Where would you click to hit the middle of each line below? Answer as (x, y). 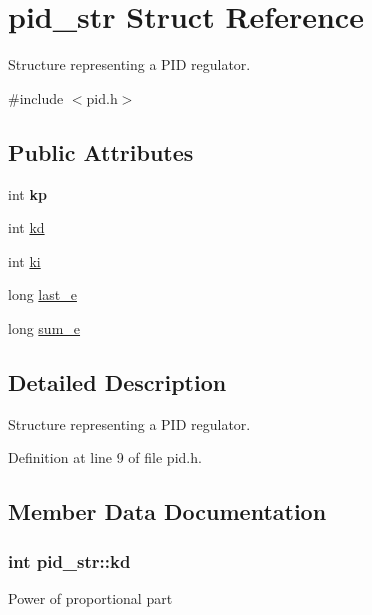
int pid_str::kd (69, 560)
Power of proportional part (90, 597)
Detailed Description (117, 381)
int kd (26, 227)
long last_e (42, 294)
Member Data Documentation (167, 511)
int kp (27, 193)
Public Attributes (101, 151)
